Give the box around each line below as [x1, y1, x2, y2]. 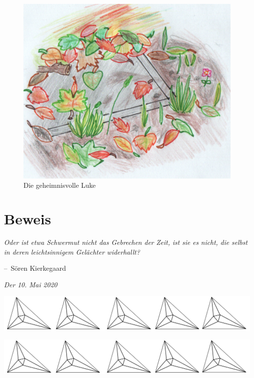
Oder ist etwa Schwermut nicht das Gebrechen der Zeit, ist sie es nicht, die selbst [4, 237, 248, 247]
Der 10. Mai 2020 [4, 279, 58, 289]
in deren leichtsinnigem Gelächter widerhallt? [4, 246, 140, 257]
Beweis [4, 209, 51, 229]
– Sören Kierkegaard [4, 263, 66, 273]
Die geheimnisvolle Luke [23, 180, 96, 190]
